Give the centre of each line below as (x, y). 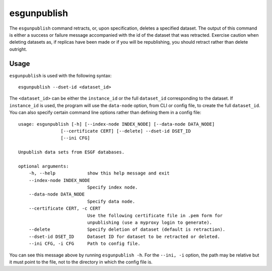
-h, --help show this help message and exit (99, 173)
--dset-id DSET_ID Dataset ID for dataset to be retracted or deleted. (124, 237)
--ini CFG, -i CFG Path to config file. (84, 244)
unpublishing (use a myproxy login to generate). (150, 223)
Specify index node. (113, 188)
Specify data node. (111, 201)
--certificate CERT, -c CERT (64, 208)
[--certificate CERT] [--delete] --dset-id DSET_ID (126, 131)
